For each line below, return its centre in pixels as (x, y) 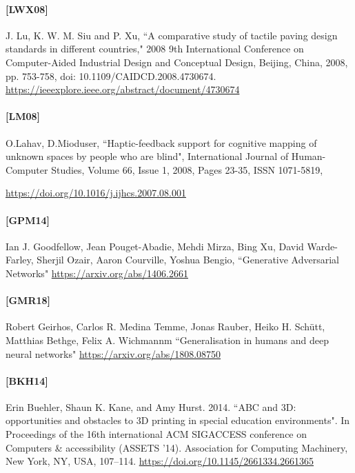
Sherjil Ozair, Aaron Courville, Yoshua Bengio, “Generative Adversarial (188, 260)
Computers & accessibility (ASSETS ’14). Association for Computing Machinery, (177, 447)
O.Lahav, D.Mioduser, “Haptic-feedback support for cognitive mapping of (161, 142)
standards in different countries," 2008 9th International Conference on (155, 49)
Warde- (322, 246)
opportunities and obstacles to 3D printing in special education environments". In (178, 420)
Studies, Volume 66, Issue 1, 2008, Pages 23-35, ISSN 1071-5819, (187, 169)
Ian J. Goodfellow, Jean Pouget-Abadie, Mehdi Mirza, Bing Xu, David (155, 246)
